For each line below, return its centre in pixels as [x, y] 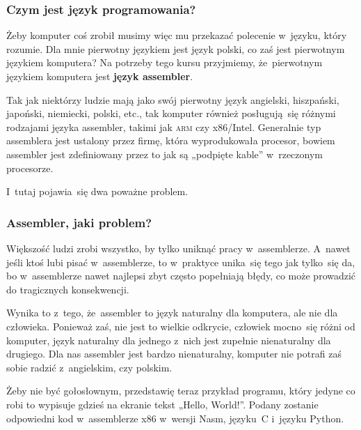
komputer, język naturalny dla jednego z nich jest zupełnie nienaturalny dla [169, 340]
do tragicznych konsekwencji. [68, 289]
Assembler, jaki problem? [79, 222]
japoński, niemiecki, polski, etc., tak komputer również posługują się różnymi [171, 113]
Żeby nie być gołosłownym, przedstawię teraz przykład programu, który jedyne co [181, 391]
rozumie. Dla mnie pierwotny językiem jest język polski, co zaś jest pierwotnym [176, 48]
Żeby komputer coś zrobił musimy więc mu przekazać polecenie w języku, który [177, 35]
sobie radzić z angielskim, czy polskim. [89, 367]
